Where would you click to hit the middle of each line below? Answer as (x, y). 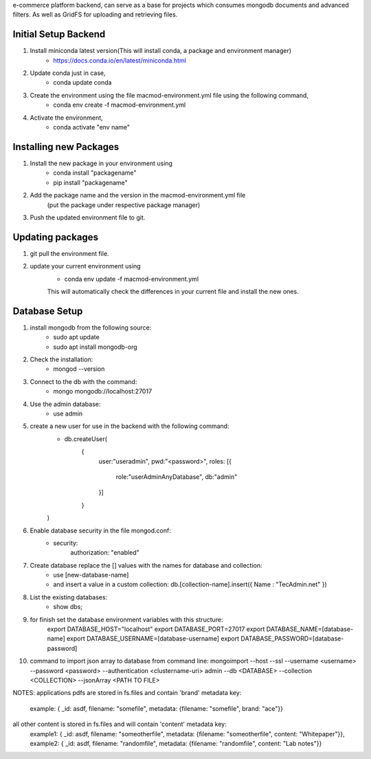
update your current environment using (85, 266)
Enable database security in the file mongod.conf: (100, 531)
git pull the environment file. (69, 253)
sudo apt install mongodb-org (95, 347)
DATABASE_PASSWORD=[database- (292, 639)
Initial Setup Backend (59, 34)
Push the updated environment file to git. (88, 217)
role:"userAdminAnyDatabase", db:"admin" (177, 477)
